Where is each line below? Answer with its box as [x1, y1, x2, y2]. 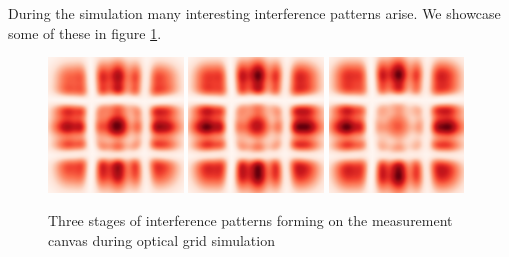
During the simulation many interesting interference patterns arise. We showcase [8, 3, 501, 23]
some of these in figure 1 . [8, 22, 162, 43]
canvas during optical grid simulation [48, 230, 275, 251]
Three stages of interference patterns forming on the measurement [48, 210, 453, 231]
